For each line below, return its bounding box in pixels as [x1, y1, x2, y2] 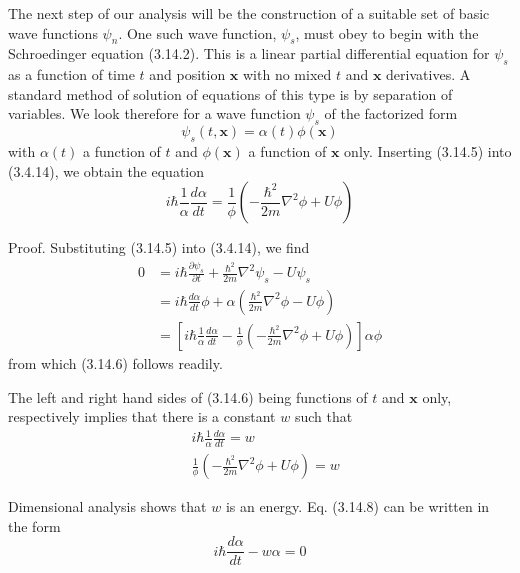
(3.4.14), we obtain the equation [8, 160, 205, 181]
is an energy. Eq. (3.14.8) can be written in [225, 496, 490, 517]
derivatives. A [386, 64, 471, 85]
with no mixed [243, 64, 332, 85]
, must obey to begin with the [295, 22, 479, 43]
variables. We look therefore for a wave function [8, 103, 301, 124]
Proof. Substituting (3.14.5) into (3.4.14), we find [8, 237, 310, 258]
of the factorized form [324, 103, 458, 124]
